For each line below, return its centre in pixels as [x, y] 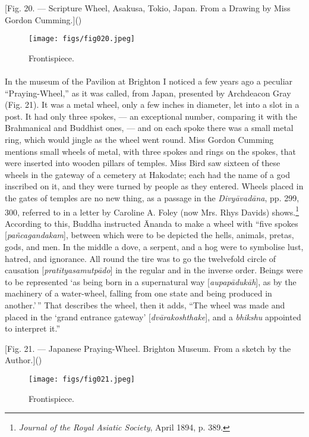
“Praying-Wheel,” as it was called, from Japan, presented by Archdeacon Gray [148, 93]
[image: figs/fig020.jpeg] [82, 39]
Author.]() [23, 360]
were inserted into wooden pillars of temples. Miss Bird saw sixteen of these [143, 163]
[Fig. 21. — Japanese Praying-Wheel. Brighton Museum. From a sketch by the [148, 348]
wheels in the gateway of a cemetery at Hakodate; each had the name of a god [147, 174]
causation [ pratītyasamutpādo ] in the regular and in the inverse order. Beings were [154, 270]
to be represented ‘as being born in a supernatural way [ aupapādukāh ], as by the [151, 281]
